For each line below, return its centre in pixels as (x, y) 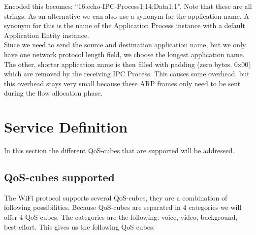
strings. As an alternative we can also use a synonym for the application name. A (127, 16)
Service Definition (66, 127)
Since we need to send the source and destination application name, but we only (125, 45)
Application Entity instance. (47, 35)
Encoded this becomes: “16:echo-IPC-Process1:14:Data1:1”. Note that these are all (128, 6)
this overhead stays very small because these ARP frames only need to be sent (122, 83)
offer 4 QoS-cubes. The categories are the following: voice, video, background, (121, 217)
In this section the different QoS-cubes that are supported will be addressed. (119, 151)
